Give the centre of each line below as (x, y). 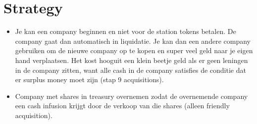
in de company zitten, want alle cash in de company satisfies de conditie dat (130, 70)
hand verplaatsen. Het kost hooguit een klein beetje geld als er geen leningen (131, 60)
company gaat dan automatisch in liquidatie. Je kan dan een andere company (133, 41)
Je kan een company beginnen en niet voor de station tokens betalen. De (126, 31)
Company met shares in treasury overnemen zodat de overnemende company (131, 96)
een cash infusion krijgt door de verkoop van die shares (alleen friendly (122, 106)
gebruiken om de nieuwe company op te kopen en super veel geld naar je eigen (134, 50)
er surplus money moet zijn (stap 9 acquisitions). (89, 79)
